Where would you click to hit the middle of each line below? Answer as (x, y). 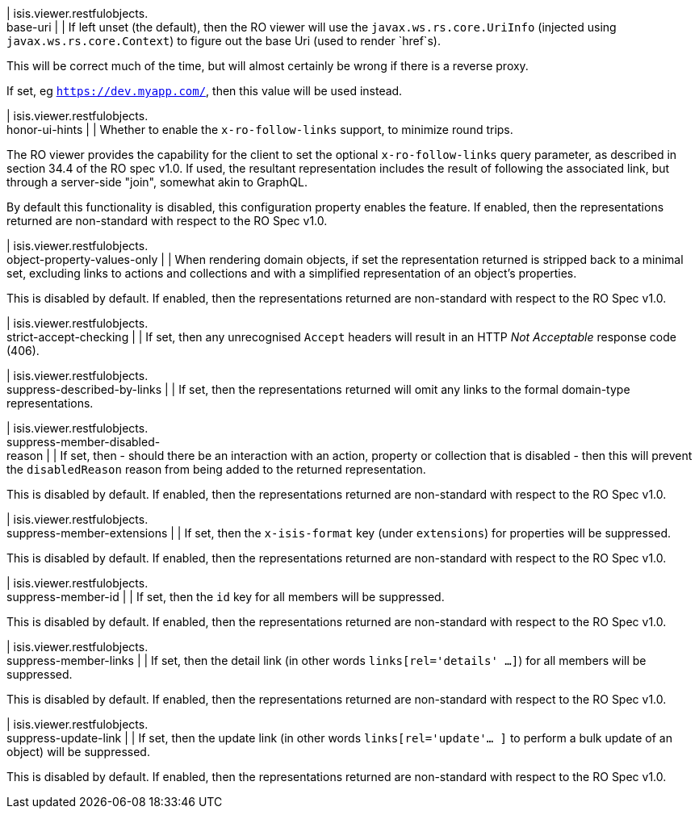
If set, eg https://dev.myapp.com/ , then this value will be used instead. (205, 91)
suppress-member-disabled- (84, 442)
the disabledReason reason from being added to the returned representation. (216, 469)
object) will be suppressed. (78, 752)
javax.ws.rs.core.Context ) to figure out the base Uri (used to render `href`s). (224, 41)
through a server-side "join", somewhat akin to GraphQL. (157, 182)
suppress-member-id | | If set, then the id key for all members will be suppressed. (226, 597)
